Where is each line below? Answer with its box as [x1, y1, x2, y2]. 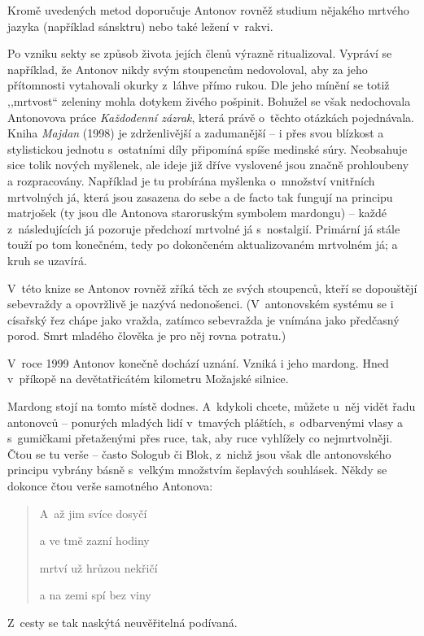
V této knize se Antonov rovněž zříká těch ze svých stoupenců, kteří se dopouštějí [7, 279, 417, 296]
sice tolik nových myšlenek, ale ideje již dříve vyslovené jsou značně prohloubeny [7, 156, 409, 173]
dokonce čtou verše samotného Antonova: [7, 477, 213, 494]
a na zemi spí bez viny [39, 586, 151, 603]
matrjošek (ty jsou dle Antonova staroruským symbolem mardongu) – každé [7, 204, 387, 221]
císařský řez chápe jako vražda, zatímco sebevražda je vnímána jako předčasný [7, 311, 400, 328]
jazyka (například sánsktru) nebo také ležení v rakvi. [7, 17, 273, 34]
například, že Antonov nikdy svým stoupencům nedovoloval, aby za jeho [7, 60, 368, 77]
